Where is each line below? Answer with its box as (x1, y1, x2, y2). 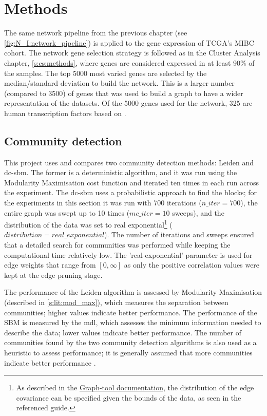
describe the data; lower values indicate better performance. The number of (4, 327, 241, 337)
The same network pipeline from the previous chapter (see (4, 27, 187, 38)
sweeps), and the (172, 207, 224, 218)
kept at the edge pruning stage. (4, 269, 103, 280)
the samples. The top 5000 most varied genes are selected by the (4, 67, 207, 78)
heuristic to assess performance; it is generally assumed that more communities (4, 347, 253, 358)
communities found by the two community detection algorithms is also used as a (4, 337, 257, 348)
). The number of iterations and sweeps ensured (104, 229, 254, 240)
